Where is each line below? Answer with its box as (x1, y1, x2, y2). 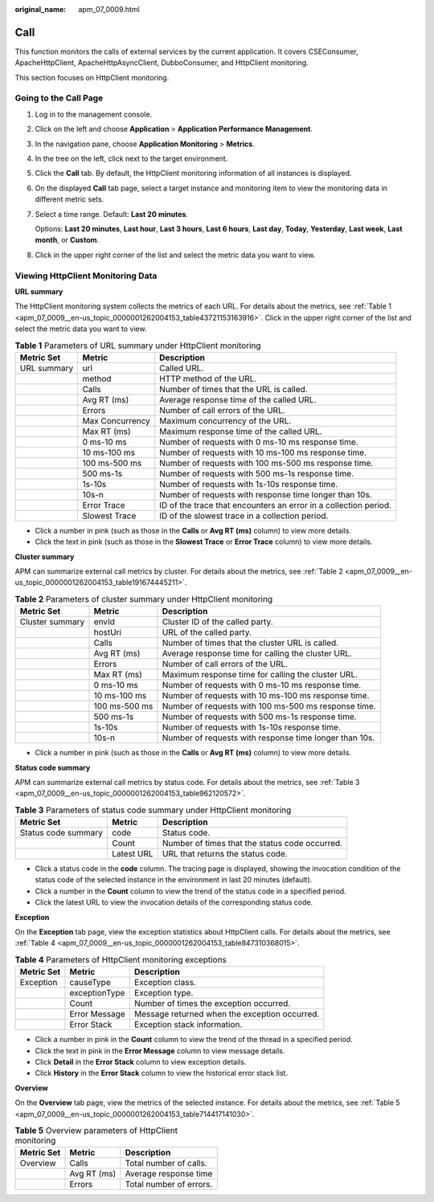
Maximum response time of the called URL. (159, 426, 322, 437)
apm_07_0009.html (78, 5, 140, 14)
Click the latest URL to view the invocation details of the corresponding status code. (35, 897, 313, 907)
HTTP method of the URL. (159, 373, 257, 384)
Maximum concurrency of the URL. (159, 415, 292, 426)
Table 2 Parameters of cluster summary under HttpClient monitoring (14, 593, 273, 604)
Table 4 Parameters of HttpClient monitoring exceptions (14, 955, 227, 965)
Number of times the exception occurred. (133, 998, 291, 1009)
